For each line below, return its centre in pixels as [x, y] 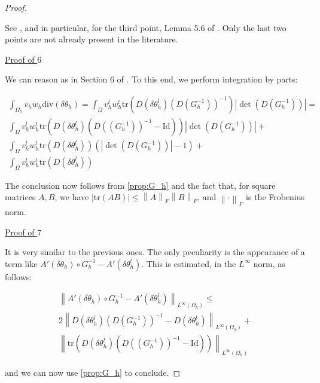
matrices [20, 197]
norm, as [269, 263]
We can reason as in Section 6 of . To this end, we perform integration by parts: [151, 79]
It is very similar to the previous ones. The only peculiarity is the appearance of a [155, 252]
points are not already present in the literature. [92, 39]
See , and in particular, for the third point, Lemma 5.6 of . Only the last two [146, 27]
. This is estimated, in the [189, 263]
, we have [72, 197]
